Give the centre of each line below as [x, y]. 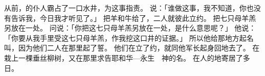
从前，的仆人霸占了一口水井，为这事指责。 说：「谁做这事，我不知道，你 [125, 8]
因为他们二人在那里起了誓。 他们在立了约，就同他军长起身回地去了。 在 [139, 48]
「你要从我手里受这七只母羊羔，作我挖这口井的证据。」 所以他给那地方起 [125, 37]
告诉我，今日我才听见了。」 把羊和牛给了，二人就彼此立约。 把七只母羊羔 [134, 18]
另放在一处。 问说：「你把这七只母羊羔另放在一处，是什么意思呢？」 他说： [130, 28]
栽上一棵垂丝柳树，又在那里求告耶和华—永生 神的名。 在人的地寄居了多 [127, 57]
